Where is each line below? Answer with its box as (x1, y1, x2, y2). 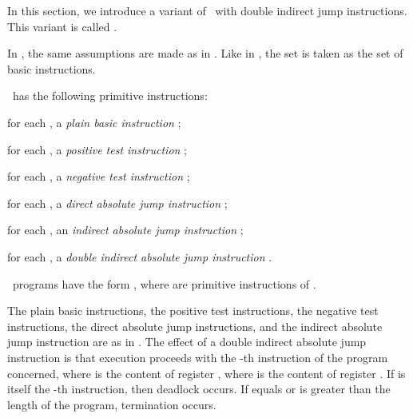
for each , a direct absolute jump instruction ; (7, 194, 228, 211)
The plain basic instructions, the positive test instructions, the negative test (7, 302, 379, 319)
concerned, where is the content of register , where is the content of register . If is (7, 364, 406, 381)
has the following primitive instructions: (12, 87, 208, 104)
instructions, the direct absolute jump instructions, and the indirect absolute (7, 317, 383, 334)
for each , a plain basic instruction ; (7, 113, 181, 130)
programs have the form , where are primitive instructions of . (12, 275, 316, 292)
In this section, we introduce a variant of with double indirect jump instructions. (7, 2, 407, 18)
